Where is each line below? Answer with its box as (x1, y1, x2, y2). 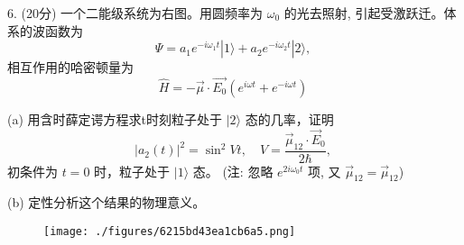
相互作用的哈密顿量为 (7, 58, 134, 77)
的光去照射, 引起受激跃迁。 (283, 4, 444, 22)
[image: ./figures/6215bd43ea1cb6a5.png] (43, 225, 296, 239)
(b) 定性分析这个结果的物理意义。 (7, 193, 206, 212)
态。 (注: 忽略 (192, 161, 274, 180)
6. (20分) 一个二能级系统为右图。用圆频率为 (7, 4, 264, 22)
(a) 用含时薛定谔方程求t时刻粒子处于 (7, 110, 222, 128)
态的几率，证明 (245, 110, 334, 128)
